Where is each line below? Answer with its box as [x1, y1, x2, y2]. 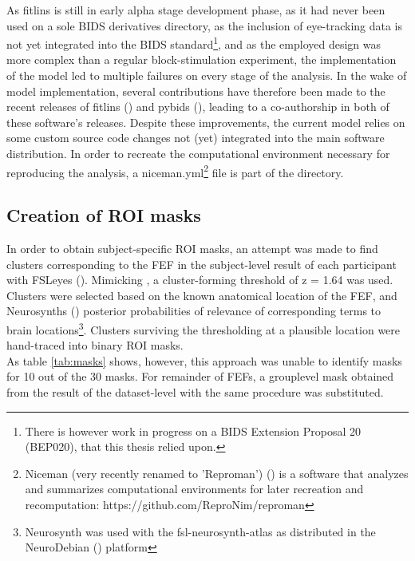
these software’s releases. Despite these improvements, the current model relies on [6, 113, 405, 130]
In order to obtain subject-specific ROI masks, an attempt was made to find [6, 240, 378, 257]
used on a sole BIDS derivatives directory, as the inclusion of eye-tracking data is [6, 17, 403, 34]
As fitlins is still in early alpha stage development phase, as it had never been [6, 2, 385, 18]
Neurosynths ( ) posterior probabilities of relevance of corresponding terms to [6, 302, 381, 319]
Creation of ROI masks [6, 203, 201, 227]
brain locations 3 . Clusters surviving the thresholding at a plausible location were [6, 319, 401, 338]
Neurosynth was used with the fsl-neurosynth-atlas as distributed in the [25, 523, 376, 539]
